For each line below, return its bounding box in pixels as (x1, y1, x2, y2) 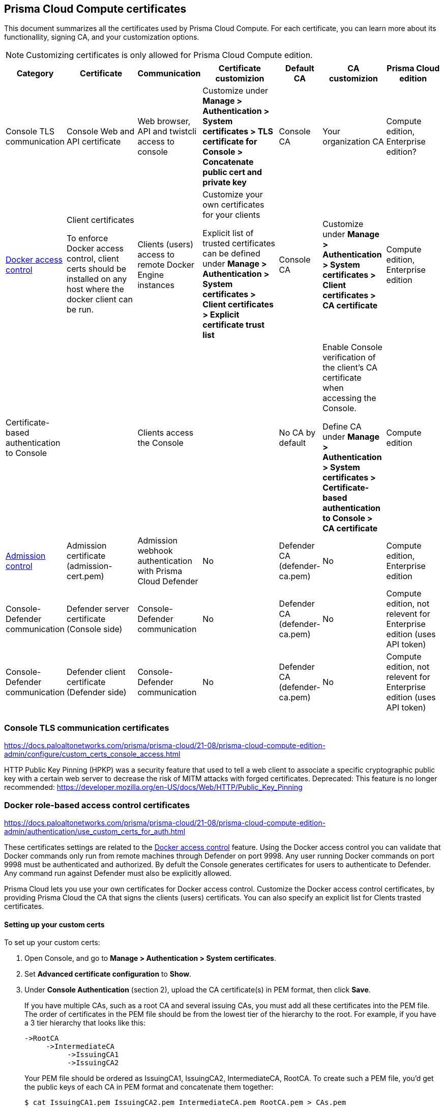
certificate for (202, 136, 257, 147)
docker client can (67, 294, 133, 305)
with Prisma (137, 566, 183, 577)
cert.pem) (67, 571, 104, 582)
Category (16, 68, 54, 79)
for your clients (202, 210, 260, 220)
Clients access (137, 428, 194, 438)
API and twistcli (137, 126, 197, 137)
